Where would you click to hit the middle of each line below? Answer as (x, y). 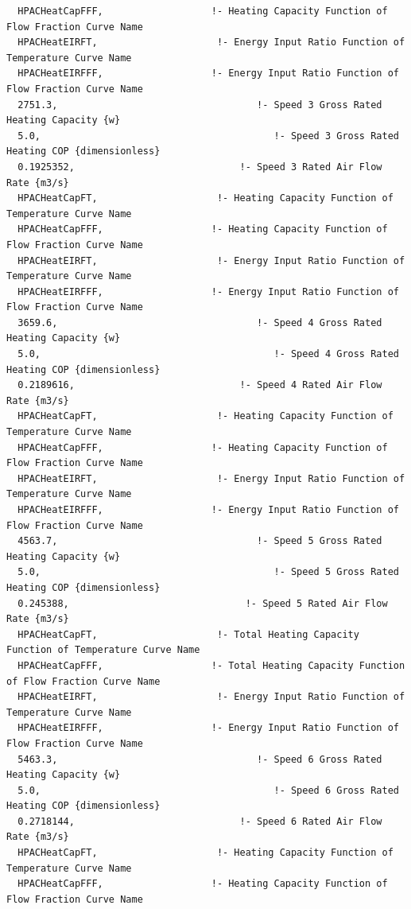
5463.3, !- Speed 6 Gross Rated (200, 759)
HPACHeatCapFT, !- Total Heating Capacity (188, 634)
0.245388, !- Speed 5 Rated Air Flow (203, 603)
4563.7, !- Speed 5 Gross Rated (200, 541)
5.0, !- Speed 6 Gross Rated (208, 790)
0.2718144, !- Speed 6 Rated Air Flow (200, 821)
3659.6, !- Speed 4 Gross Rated (200, 322)
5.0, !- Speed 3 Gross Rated (208, 136)
